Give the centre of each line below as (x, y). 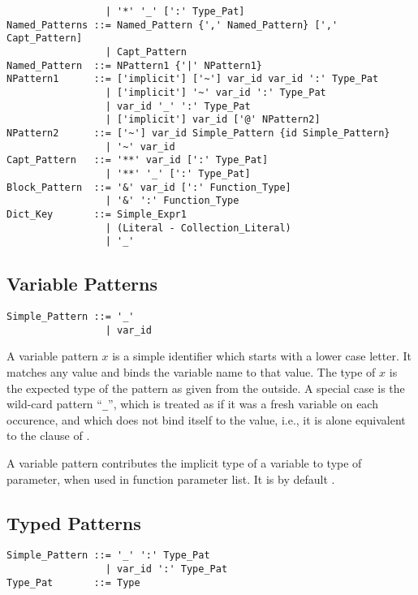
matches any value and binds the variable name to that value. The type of (191, 371)
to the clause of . (48, 435)
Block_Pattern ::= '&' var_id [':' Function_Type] (149, 187)
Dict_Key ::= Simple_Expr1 (97, 214)
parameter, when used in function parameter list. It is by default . (171, 479)
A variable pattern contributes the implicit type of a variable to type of (184, 462)
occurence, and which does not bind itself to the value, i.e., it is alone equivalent (206, 419)
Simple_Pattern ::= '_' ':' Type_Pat (108, 556)
